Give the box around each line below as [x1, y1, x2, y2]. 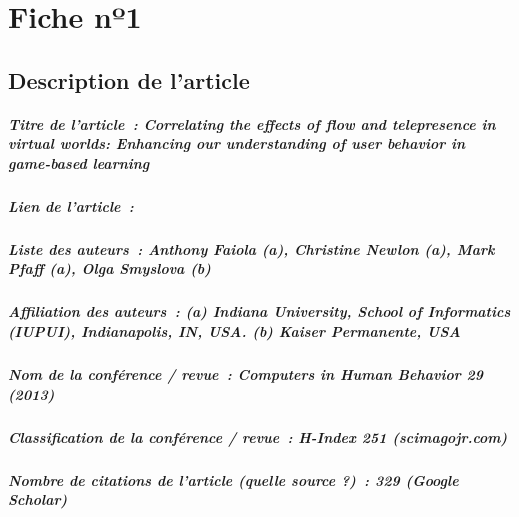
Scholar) [8, 489, 68, 510]
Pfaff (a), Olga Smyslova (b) [8, 258, 211, 279]
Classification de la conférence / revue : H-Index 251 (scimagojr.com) [8, 426, 508, 447]
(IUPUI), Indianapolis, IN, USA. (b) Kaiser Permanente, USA [8, 321, 461, 342]
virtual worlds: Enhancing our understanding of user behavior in [8, 133, 466, 154]
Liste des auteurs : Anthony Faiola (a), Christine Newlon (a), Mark [8, 238, 495, 259]
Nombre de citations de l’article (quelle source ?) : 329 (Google [8, 469, 459, 490]
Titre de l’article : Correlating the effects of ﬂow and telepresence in [8, 113, 496, 134]
